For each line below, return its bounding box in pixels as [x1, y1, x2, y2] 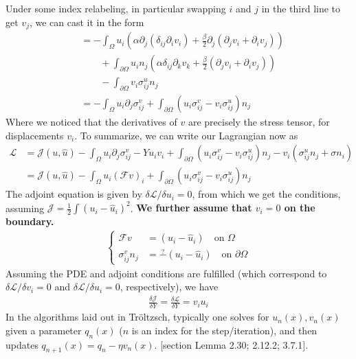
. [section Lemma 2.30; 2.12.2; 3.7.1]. [154, 337, 309, 351]
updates [5, 337, 38, 351]
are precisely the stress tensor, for [188, 114, 330, 128]
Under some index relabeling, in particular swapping [5, 1, 226, 15]
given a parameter [5, 323, 82, 337]
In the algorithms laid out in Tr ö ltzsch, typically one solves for [5, 310, 269, 324]
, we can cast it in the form [29, 14, 144, 29]
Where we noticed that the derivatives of [5, 114, 177, 128]
